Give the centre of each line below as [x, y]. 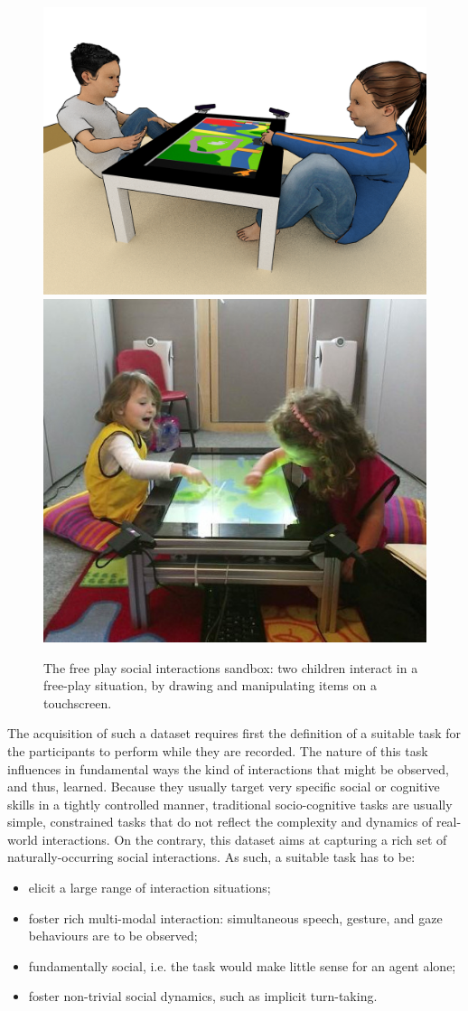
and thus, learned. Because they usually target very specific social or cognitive [224, 786]
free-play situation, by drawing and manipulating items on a [210, 685]
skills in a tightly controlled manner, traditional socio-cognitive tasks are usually [230, 804]
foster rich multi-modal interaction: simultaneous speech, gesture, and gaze [235, 917]
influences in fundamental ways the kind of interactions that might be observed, [228, 768]
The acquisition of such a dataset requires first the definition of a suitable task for [234, 733]
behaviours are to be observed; [113, 936]
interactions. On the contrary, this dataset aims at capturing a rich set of [244, 839]
